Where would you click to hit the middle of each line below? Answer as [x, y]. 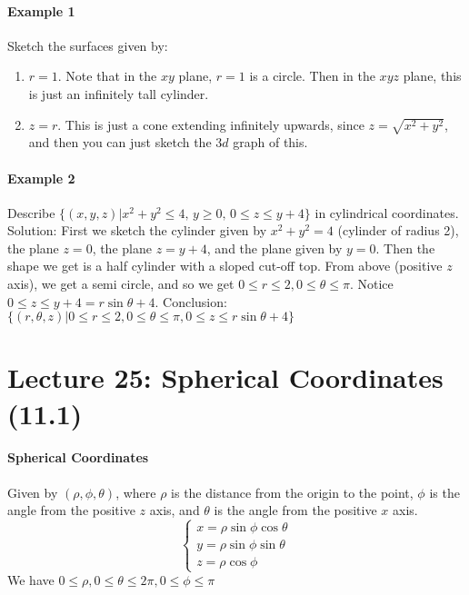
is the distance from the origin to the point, [292, 492]
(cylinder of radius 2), [398, 230]
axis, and [175, 510]
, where [136, 492]
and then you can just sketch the [120, 142]
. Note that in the [107, 76]
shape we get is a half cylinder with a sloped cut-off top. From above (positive [225, 266]
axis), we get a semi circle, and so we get [121, 284]
